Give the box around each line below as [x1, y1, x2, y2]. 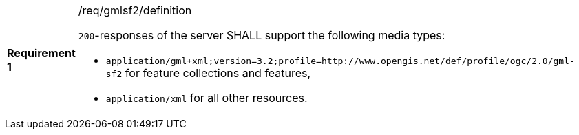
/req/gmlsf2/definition [78, 3, 192, 17]
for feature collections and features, [125, 66, 311, 80]
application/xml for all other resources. [105, 91, 308, 105]
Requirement [7, 45, 76, 60]
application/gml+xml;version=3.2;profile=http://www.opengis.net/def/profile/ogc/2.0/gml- [105, 56, 575, 66]
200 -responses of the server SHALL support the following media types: [78, 28, 445, 42]
